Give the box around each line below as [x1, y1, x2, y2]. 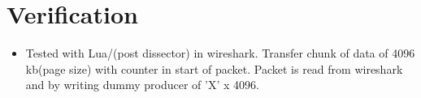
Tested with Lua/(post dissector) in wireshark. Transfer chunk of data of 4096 [25, 45, 415, 62]
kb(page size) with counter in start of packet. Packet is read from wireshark [25, 60, 403, 77]
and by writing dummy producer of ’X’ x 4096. [25, 76, 259, 93]
